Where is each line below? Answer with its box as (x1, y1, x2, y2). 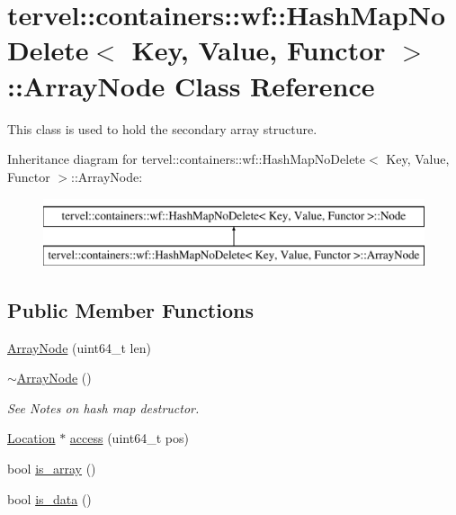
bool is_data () (7, 489, 92, 508)
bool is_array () (7, 459, 96, 478)
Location (7, 429, 56, 447)
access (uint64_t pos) (69, 429, 189, 447)
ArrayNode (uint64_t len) (7, 338, 151, 357)
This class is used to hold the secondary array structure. (7, 119, 317, 138)
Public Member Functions (7, 295, 254, 323)
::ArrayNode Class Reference (7, 67, 375, 104)
